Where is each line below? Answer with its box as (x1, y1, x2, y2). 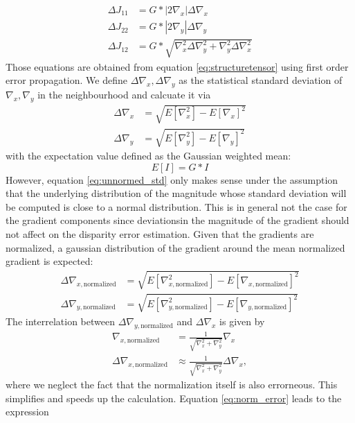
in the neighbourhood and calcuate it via (37, 87, 211, 102)
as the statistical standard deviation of (179, 73, 343, 87)
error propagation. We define (6, 73, 127, 87)
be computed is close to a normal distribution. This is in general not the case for (6, 199, 347, 214)
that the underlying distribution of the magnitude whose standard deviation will (6, 186, 347, 200)
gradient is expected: (6, 254, 93, 268)
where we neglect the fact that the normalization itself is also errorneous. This (6, 377, 338, 392)
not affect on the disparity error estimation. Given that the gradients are (6, 226, 314, 241)
